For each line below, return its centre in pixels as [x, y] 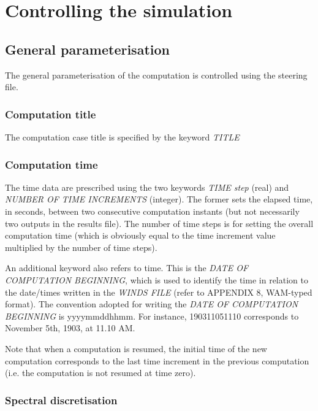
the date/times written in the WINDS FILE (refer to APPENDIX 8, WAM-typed [159, 292]
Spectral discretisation [61, 400]
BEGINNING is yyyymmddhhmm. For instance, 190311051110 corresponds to [152, 316]
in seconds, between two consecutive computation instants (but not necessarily [152, 211]
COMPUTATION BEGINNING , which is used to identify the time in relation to [157, 279]
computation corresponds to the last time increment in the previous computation [157, 360]
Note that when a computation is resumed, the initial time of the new [136, 348]
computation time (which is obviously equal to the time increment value [140, 235]
